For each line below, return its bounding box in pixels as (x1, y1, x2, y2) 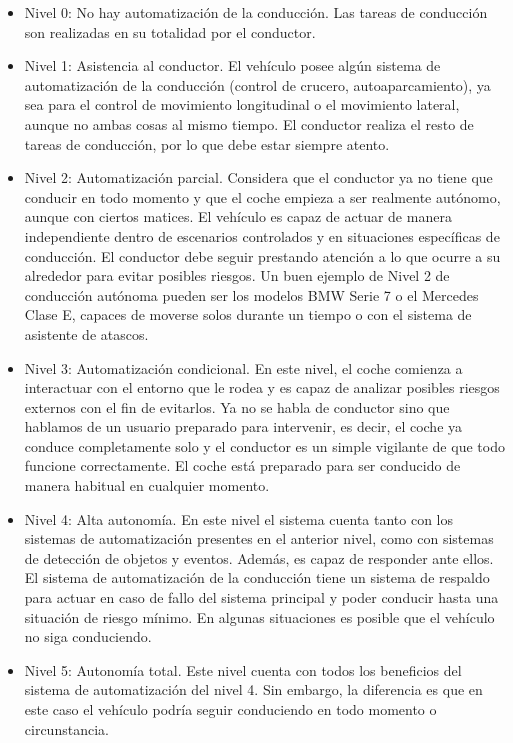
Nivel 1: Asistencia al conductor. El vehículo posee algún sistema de (24, 55, 441, 76)
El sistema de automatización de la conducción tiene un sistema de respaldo (24, 567, 490, 588)
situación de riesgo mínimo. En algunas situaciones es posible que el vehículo (24, 606, 495, 627)
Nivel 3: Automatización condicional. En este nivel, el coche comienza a (24, 357, 463, 378)
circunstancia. (24, 718, 109, 739)
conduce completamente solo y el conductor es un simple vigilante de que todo (24, 435, 505, 456)
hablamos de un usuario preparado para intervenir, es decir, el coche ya (24, 416, 463, 437)
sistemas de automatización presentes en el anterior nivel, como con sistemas (24, 528, 494, 549)
